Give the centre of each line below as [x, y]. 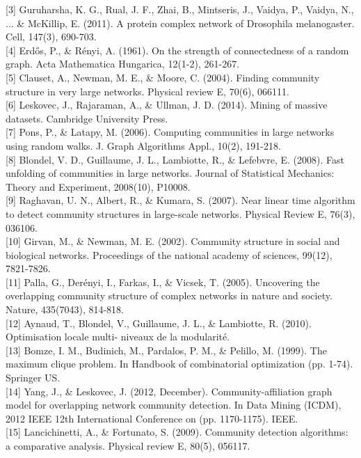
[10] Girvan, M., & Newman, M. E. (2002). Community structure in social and [173, 241]
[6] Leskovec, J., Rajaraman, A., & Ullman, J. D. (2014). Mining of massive [167, 105]
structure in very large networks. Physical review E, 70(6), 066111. [148, 91]
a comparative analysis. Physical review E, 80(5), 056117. [128, 445]
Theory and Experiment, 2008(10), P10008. [98, 186]
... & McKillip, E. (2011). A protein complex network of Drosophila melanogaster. [180, 23]
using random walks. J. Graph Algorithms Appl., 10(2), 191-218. [143, 145]
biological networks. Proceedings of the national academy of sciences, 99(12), [169, 254]
